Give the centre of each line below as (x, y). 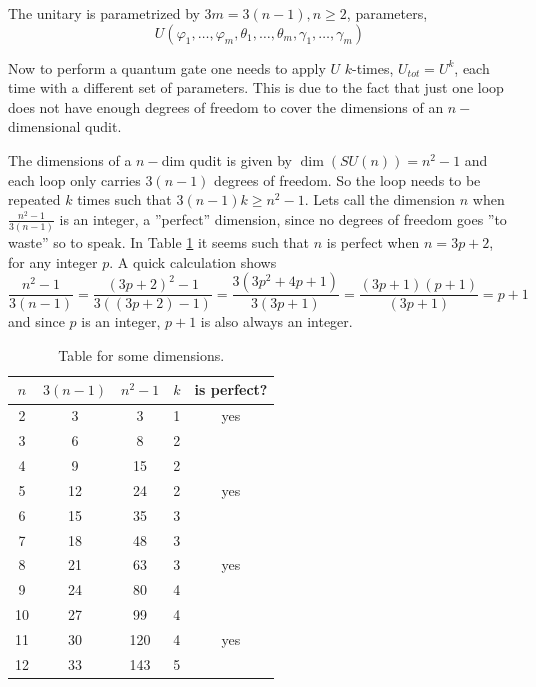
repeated (34, 199)
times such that (124, 199)
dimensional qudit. (65, 126)
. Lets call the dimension (380, 199)
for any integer (53, 261)
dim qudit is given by (226, 159)
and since (36, 321)
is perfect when (373, 242)
